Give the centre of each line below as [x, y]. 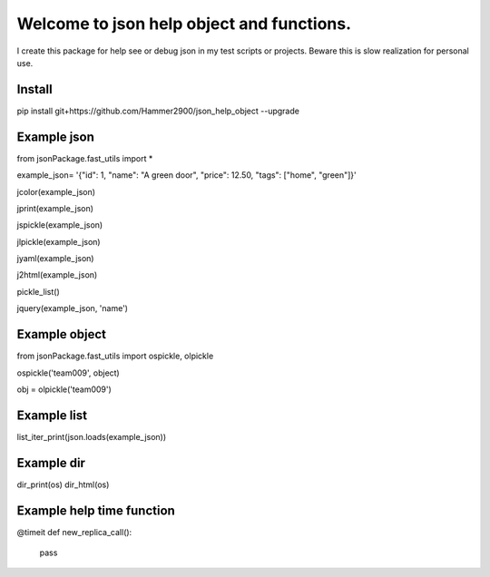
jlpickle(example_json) [59, 241]
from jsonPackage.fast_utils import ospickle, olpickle [115, 356]
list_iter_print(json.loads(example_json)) [92, 436]
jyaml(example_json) [55, 259]
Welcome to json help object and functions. [184, 24]
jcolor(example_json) [56, 191]
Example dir [51, 463]
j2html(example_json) [57, 275]
